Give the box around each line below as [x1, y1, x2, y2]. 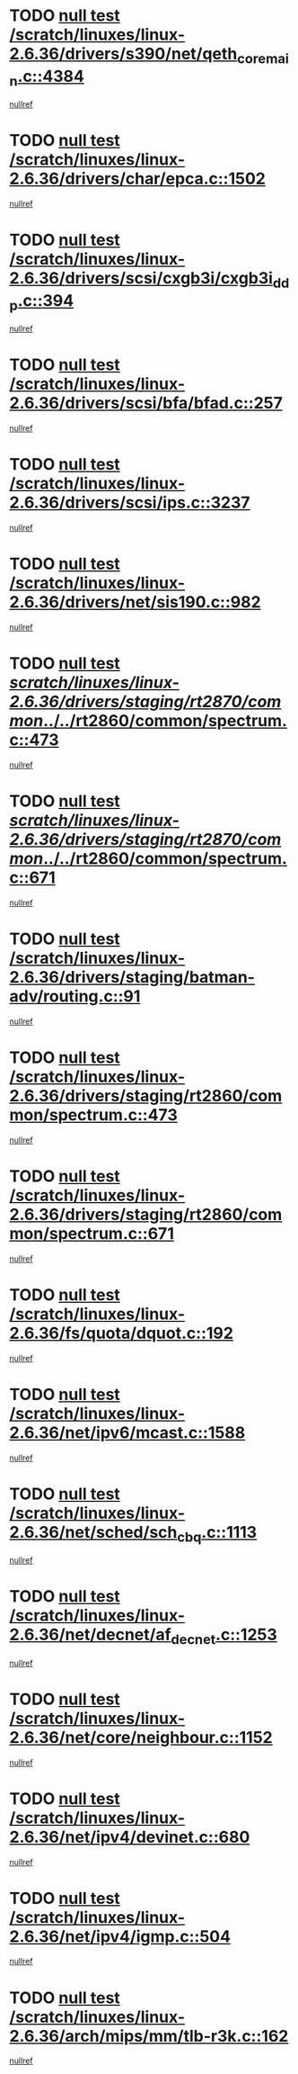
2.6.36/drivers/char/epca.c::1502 [9, 168, 267, 189]
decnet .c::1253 [171, 1625, 278, 1648]
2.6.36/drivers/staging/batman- [9, 967, 256, 988]
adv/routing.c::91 [9, 986, 141, 1007]
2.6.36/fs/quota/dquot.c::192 [9, 1323, 233, 1343]
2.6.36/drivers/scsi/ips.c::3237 [9, 492, 250, 513]
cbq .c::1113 [176, 1522, 258, 1546]
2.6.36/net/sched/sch [9, 1522, 178, 1542]
